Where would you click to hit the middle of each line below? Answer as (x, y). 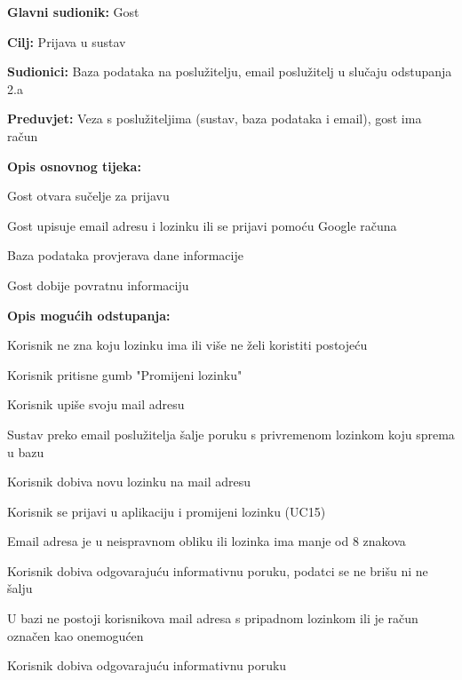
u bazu (26, 451)
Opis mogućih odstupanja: (89, 315)
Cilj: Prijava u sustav (67, 41)
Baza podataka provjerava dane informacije (125, 255)
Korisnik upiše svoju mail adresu (96, 404)
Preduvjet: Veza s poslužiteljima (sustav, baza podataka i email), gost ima (215, 119)
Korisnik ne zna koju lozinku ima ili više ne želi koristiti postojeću (187, 345)
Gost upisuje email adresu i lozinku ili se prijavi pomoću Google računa (202, 225)
